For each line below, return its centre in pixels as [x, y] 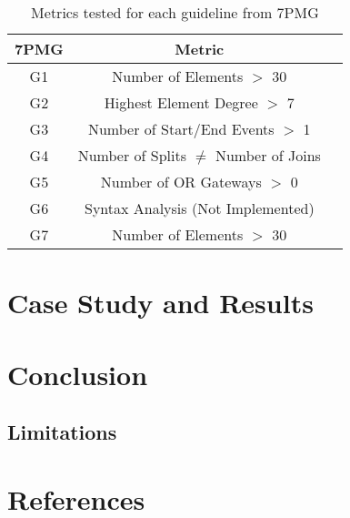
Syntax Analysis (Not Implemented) [199, 208]
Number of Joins [268, 155]
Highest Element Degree [181, 102]
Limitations [62, 432]
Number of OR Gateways [181, 182]
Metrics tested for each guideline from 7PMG [175, 12]
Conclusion [78, 374]
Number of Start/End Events [181, 129]
